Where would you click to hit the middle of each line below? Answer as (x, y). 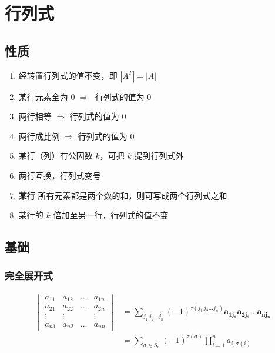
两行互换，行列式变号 (60, 175)
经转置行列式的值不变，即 (68, 75)
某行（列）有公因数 (56, 156)
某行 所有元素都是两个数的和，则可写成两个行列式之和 (123, 195)
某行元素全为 (43, 96)
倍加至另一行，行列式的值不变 (111, 215)
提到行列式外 (159, 156)
